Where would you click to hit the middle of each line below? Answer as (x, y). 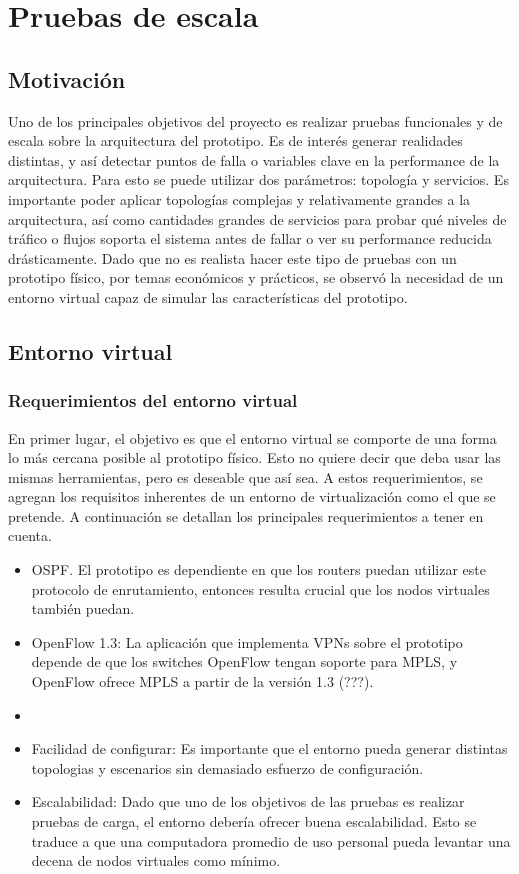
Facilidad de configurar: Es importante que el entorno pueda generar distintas (269, 748)
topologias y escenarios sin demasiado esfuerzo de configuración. (227, 767)
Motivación (67, 78)
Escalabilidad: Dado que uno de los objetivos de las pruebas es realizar (248, 801)
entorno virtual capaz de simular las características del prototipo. (208, 296)
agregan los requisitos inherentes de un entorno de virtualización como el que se (252, 496)
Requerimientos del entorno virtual (153, 400)
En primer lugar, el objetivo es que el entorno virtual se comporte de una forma (252, 437)
